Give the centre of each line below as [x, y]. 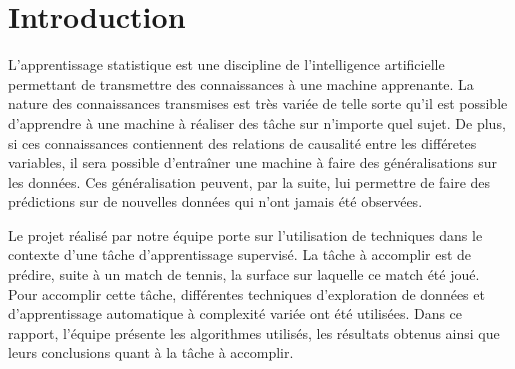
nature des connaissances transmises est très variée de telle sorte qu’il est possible [258, 103]
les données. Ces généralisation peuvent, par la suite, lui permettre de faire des [249, 181]
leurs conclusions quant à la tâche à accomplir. [151, 352]
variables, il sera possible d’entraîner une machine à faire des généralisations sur [252, 162]
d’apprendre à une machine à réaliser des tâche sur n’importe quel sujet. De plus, [257, 122]
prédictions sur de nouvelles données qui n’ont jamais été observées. [215, 201]
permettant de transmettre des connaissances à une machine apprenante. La [241, 83]
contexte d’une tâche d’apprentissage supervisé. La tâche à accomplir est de [240, 254]
